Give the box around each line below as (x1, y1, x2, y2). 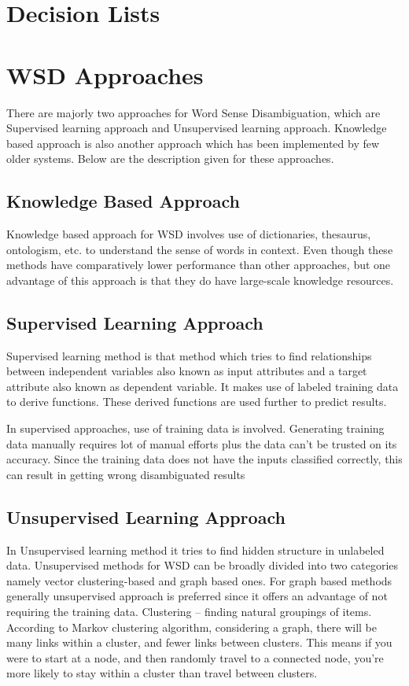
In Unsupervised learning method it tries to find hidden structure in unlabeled (6, 541, 385, 558)
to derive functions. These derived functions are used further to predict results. (6, 393, 387, 410)
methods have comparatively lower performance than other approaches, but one (6, 256, 391, 273)
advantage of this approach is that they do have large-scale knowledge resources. (6, 271, 394, 288)
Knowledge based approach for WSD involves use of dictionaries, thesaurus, (6, 226, 371, 242)
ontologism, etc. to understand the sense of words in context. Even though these (6, 241, 393, 257)
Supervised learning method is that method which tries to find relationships (6, 347, 372, 363)
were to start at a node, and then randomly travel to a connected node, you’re (6, 649, 384, 666)
